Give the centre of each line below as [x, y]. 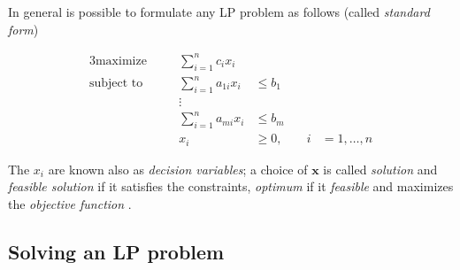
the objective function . [70, 203]
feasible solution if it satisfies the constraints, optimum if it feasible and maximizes [231, 186]
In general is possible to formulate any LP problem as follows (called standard [219, 12]
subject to [116, 84]
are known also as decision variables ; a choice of [178, 169]
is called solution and [380, 169]
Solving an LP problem [116, 251]
